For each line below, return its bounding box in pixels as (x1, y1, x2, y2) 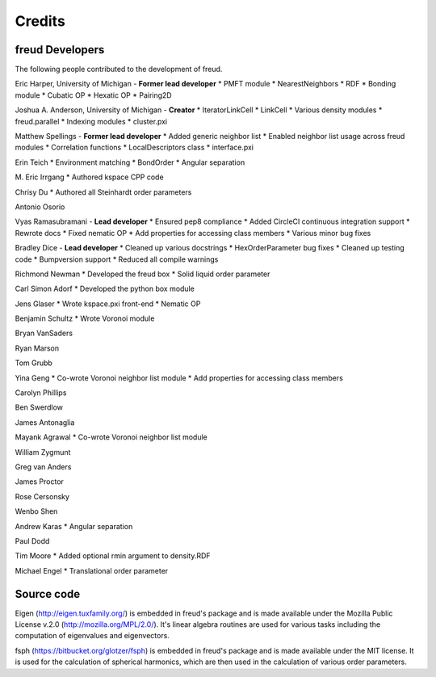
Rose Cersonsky (15, 491, 70, 501)
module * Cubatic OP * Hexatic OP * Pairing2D (15, 90, 173, 100)
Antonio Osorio (15, 202, 65, 212)
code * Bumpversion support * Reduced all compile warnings (15, 254, 219, 264)
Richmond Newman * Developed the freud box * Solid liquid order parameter (15, 269, 270, 279)
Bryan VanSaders (15, 328, 73, 338)
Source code (15, 587, 81, 601)
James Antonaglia (15, 417, 75, 427)
